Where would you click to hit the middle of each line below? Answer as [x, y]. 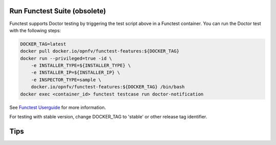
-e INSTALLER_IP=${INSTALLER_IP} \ [75, 72]
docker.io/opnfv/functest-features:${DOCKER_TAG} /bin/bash [108, 87]
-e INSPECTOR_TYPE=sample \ [66, 80]
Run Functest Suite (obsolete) [58, 11]
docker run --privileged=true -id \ [66, 58]
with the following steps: [35, 30]
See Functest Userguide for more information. [58, 107]
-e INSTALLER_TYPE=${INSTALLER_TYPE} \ [81, 66]
